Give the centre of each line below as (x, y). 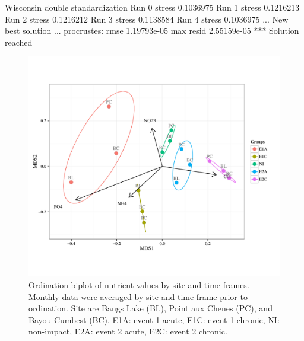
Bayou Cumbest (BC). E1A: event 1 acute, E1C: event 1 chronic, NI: (154, 319)
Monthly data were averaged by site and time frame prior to (138, 296)
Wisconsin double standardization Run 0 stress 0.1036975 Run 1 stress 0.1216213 (152, 7)
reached (19, 42)
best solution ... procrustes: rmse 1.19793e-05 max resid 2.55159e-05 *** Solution (152, 31)
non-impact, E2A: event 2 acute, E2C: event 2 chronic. (128, 331)
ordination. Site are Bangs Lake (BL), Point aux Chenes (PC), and (151, 308)
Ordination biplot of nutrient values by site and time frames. (139, 284)
